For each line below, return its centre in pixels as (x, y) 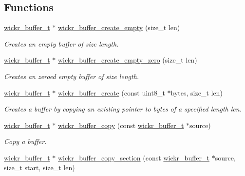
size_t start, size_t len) (39, 167)
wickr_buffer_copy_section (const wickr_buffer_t (133, 157)
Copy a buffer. (25, 141)
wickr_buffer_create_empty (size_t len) (119, 27)
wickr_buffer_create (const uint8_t (111, 92)
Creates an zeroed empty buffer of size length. (72, 76)
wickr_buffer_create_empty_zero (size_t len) (127, 60)
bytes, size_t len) (197, 92)
